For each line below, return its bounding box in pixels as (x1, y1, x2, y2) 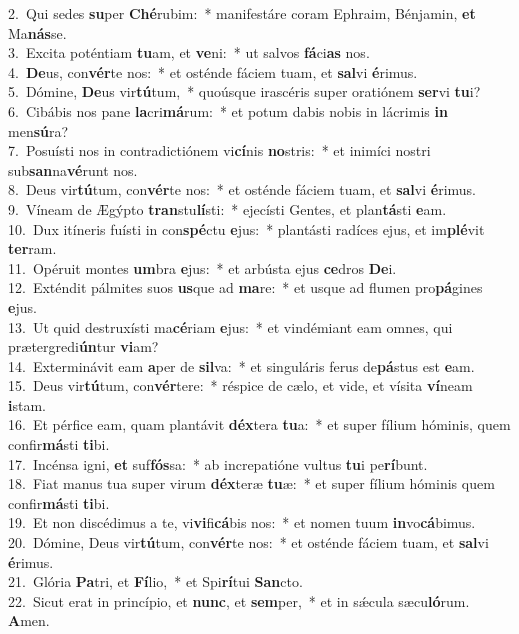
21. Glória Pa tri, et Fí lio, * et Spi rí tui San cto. (8, 571, 303, 592)
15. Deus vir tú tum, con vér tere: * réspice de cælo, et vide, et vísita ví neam (8, 375, 473, 396)
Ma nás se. (8, 22, 67, 43)
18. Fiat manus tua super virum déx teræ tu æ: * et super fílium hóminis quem (8, 473, 495, 494)
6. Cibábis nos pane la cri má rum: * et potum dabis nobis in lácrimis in (8, 100, 448, 121)
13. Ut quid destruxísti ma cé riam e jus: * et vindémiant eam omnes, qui (8, 316, 453, 337)
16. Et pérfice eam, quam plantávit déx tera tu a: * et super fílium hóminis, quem (8, 414, 511, 435)
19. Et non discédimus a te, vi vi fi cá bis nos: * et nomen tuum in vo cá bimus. (8, 512, 476, 533)
